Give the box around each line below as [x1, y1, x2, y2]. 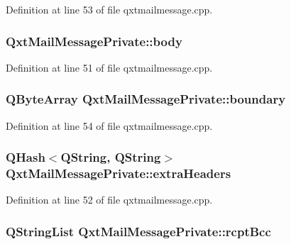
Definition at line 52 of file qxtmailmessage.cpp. [6, 192, 213, 207]
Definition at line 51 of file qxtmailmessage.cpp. [6, 60, 213, 74]
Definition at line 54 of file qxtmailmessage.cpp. [6, 118, 213, 133]
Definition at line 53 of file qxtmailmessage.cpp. [6, 2, 213, 16]
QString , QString [60, 148, 161, 166]
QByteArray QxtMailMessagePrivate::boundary [6, 90, 286, 108]
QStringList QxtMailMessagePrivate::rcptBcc [6, 222, 271, 240]
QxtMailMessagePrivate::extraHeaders [6, 165, 231, 182]
